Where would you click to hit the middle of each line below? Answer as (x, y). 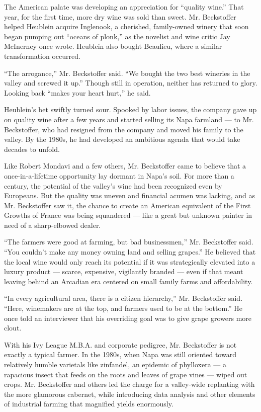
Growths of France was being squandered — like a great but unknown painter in (128, 215)
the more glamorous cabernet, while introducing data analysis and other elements (130, 394)
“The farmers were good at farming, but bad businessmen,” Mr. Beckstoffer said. (129, 242)
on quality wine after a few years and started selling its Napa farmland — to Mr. (129, 119)
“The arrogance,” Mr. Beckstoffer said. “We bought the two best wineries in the (127, 73)
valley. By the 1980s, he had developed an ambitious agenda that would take (122, 139)
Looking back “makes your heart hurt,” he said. (77, 92)
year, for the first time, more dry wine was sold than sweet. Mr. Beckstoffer (120, 16)
